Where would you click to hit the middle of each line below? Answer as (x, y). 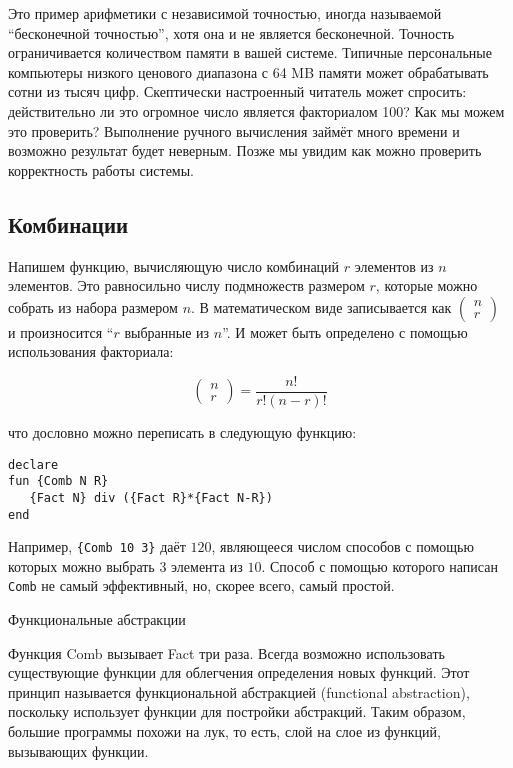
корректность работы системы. (101, 169)
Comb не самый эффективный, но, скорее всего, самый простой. (201, 585)
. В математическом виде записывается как (321, 306)
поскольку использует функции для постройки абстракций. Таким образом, (237, 711)
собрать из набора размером (93, 306)
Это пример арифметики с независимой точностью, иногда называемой (225, 13)
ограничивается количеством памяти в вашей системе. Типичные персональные (250, 52)
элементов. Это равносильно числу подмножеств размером (186, 285)
